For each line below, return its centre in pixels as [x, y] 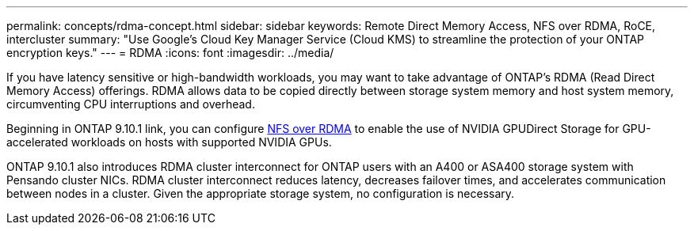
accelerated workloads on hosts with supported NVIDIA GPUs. [169, 142]
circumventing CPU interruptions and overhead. [131, 104]
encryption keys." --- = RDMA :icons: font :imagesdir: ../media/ [170, 53]
